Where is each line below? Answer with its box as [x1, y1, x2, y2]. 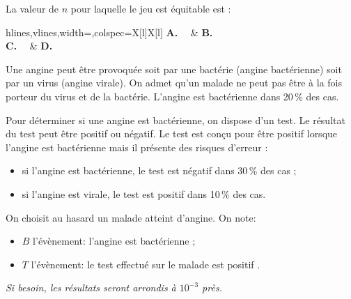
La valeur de [6, 1, 59, 15]
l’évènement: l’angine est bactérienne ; [33, 233, 196, 248]
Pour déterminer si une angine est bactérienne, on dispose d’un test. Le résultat [6, 112, 345, 127]
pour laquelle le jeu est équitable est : [70, 1, 231, 15]
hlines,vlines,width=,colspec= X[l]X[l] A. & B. [6, 24, 213, 39]
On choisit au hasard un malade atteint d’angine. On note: [6, 210, 256, 224]
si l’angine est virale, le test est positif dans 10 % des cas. [22, 186, 266, 201]
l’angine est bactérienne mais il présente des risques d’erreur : [6, 139, 268, 154]
